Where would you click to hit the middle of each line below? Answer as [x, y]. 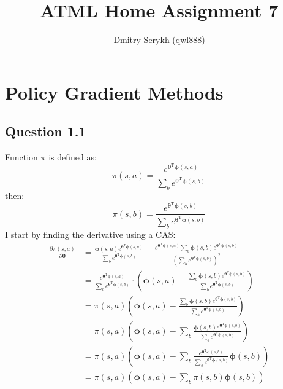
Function [21, 157]
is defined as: [73, 157]
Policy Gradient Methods [114, 92]
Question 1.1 [46, 131]
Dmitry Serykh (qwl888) [159, 40]
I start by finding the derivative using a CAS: [90, 234]
